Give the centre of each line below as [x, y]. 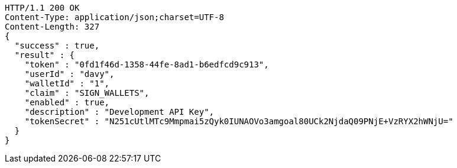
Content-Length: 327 [52, 27]
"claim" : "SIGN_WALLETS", [87, 93]
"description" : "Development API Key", [119, 112]
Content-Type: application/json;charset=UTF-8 [114, 17]
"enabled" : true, [67, 102]
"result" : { [45, 55]
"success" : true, [57, 46]
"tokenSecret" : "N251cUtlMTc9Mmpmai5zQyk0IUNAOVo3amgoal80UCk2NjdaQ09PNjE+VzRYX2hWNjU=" [239, 121]
